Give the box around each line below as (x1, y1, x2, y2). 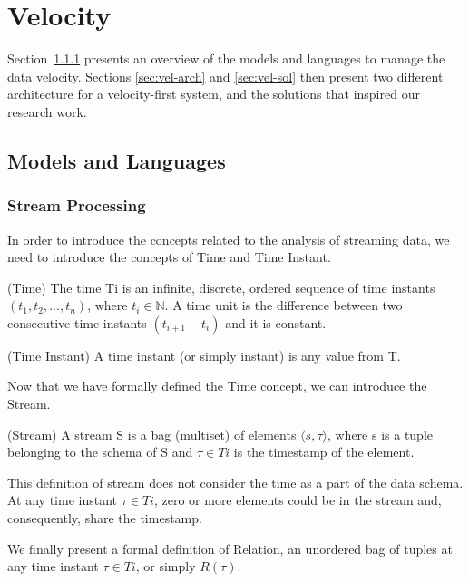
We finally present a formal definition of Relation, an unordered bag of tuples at (7, 538, 453, 558)
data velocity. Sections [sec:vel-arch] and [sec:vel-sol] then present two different (7, 66, 444, 85)
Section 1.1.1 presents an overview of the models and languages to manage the (7, 49, 445, 68)
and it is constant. (225, 313, 327, 332)
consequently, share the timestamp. (7, 509, 202, 528)
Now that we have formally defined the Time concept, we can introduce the (7, 376, 427, 395)
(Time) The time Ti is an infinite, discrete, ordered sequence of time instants (7, 277, 435, 296)
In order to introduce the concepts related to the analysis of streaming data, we (7, 229, 450, 248)
